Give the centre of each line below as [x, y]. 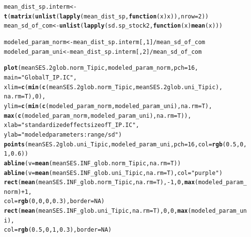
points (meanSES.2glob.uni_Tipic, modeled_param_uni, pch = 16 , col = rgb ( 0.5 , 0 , [125, 144]
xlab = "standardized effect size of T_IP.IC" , [72, 125]
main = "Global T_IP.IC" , [40, 77]
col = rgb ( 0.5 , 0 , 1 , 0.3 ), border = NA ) [58, 230]
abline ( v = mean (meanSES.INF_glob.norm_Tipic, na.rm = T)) [93, 163]
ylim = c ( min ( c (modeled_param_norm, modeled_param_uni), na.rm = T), [108, 106]
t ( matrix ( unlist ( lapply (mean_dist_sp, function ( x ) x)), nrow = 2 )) [106, 16]
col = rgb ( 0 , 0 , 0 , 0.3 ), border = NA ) [54, 201]
